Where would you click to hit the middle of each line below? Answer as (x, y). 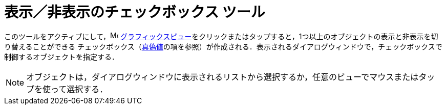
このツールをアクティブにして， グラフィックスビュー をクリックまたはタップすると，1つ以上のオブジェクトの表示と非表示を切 (221, 36)
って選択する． (79, 89)
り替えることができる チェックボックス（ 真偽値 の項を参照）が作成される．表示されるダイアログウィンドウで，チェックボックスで (223, 46)
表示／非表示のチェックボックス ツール (135, 12)
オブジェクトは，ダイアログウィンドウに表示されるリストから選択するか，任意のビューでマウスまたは (222, 77)
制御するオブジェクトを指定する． (61, 57)
